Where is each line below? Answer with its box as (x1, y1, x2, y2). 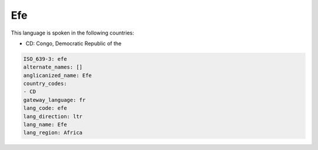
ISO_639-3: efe (23, 56, 67, 62)
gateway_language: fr (23, 97, 86, 103)
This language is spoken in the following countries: (11, 29, 134, 36)
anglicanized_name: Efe (23, 72, 92, 79)
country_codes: (23, 80, 67, 87)
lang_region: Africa (23, 129, 82, 136)
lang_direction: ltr (23, 113, 82, 120)
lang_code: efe (23, 105, 67, 111)
